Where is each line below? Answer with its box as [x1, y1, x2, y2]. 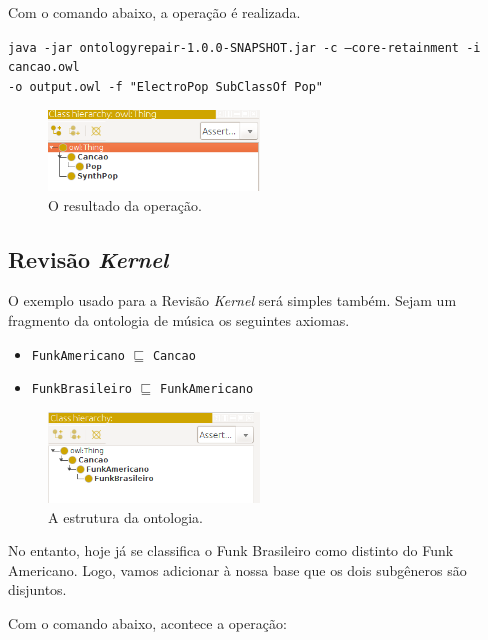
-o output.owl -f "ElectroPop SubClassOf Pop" [8, 79, 323, 94]
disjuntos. [8, 579, 67, 600]
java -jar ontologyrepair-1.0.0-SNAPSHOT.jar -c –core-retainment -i [8, 40, 481, 55]
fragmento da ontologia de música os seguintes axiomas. [8, 309, 350, 330]
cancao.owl [8, 60, 80, 75]
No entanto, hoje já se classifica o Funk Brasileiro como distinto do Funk [8, 540, 454, 561]
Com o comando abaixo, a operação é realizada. [8, 2, 301, 22]
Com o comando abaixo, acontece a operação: [8, 613, 287, 634]
